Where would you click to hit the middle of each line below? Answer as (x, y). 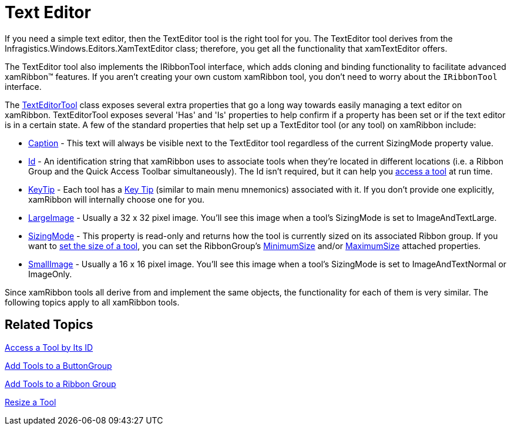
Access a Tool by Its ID (49, 347)
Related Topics (49, 325)
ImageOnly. (50, 274)
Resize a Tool (31, 402)
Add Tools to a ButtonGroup (58, 365)
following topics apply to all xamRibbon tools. (92, 302)
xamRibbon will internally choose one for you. (117, 199)
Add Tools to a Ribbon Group (60, 384)
